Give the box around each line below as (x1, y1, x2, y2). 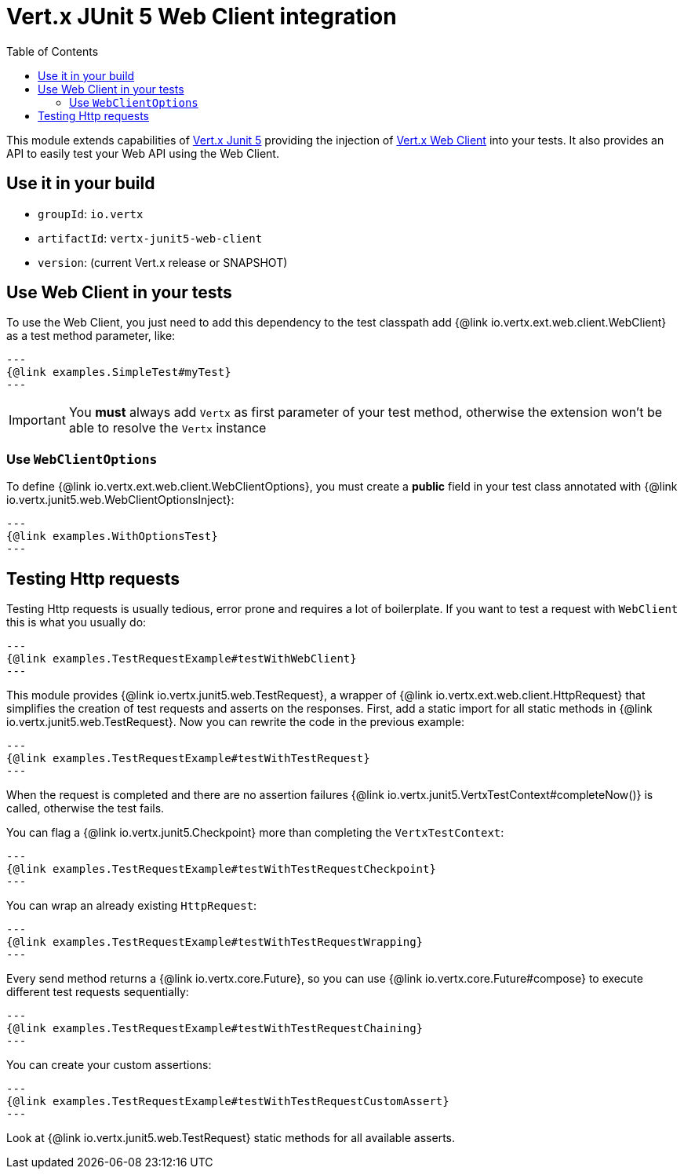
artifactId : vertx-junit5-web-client (38, 231, 263, 245)
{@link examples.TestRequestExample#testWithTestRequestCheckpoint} (6, 863, 436, 876)
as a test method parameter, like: (6, 329, 176, 343)
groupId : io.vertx (38, 206, 144, 221)
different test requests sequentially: (6, 985, 189, 999)
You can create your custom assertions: (6, 1058, 212, 1072)
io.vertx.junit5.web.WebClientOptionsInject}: (6, 493, 235, 507)
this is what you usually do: (6, 615, 147, 629)
